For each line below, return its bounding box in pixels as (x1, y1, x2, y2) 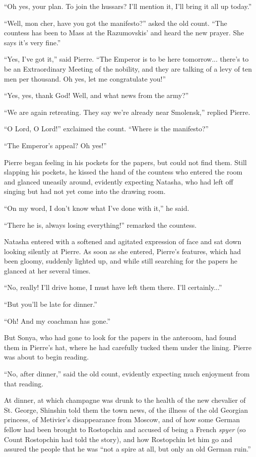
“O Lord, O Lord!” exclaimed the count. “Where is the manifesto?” (4, 123, 209, 134)
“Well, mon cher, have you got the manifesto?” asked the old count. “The (4, 17, 227, 28)
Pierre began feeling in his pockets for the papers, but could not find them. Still (4, 157, 247, 167)
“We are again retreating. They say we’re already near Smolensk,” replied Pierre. (4, 106, 251, 117)
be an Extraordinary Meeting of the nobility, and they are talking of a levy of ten (4, 63, 252, 74)
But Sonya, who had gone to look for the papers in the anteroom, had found (4, 332, 237, 343)
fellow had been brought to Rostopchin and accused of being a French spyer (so (4, 424, 246, 434)
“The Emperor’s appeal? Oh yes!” (4, 140, 107, 150)
